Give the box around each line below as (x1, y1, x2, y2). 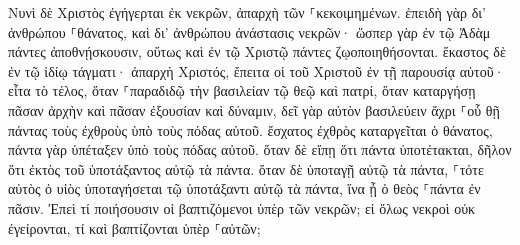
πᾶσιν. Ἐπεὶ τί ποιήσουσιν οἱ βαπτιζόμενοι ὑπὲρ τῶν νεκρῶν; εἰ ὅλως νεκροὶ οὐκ (8, 197, 476, 218)
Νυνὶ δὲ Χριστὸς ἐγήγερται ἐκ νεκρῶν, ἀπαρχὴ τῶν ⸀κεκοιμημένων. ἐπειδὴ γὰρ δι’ (8, 2, 486, 22)
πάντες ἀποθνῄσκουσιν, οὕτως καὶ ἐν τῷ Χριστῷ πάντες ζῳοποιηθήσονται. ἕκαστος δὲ (8, 41, 506, 62)
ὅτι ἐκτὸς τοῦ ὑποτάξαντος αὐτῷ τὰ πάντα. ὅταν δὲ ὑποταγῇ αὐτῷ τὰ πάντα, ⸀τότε (8, 158, 484, 179)
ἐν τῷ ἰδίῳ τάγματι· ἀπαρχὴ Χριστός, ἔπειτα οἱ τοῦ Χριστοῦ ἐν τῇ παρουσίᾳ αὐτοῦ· (8, 60, 505, 81)
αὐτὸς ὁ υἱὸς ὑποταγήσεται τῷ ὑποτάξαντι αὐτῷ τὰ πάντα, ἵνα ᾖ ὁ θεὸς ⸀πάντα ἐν (8, 178, 481, 199)
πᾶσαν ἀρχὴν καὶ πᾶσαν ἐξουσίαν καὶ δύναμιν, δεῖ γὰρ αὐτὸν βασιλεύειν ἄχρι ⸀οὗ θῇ (8, 99, 500, 120)
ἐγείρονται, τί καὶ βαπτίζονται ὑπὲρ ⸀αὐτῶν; (8, 217, 261, 238)
